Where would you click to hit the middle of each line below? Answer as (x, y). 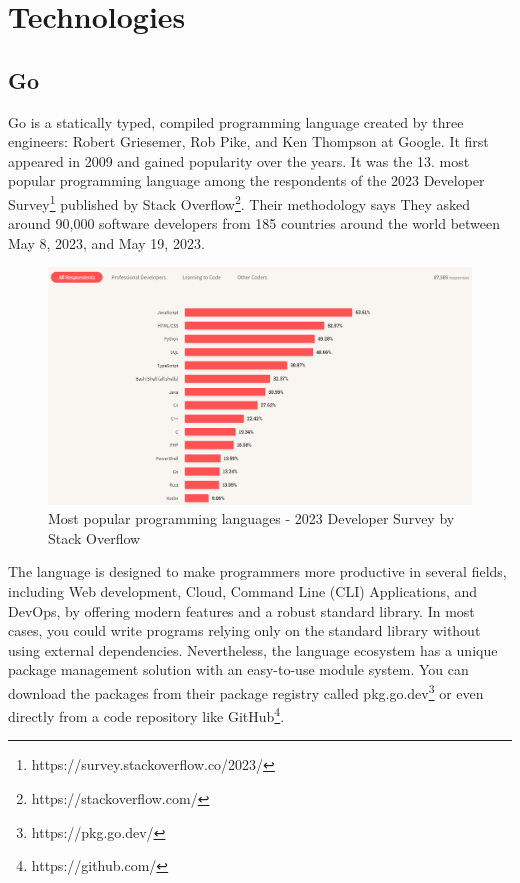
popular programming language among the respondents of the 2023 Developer (246, 180)
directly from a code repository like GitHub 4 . (146, 714)
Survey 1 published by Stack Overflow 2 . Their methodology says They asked (239, 202)
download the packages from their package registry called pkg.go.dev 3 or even (246, 691)
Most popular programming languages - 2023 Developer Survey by (251, 518)
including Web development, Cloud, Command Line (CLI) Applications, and (243, 591)
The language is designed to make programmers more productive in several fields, (257, 571)
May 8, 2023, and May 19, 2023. (106, 242)
